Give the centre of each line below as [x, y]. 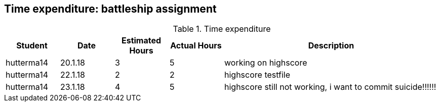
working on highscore [266, 63]
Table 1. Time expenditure [222, 29]
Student [32, 46]
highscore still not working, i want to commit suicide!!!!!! [330, 87]
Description [331, 46]
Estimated [141, 41]
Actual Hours [196, 46]
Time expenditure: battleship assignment [110, 9]
